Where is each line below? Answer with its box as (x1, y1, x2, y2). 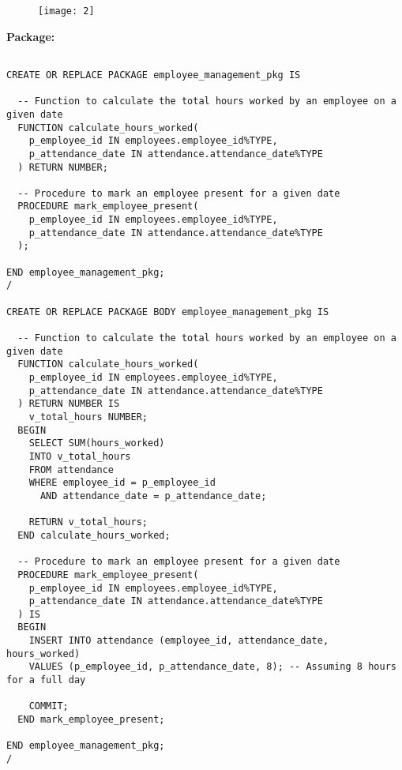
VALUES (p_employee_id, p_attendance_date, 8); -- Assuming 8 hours (28, 661, 396, 673)
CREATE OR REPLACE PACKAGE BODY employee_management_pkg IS (6, 306, 329, 317)
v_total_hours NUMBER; (28, 411, 148, 423)
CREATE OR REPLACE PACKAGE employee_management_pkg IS (6, 69, 301, 81)
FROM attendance (28, 464, 115, 475)
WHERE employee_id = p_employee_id (28, 477, 216, 489)
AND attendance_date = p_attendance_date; (39, 490, 267, 501)
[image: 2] (38, 6, 95, 17)
